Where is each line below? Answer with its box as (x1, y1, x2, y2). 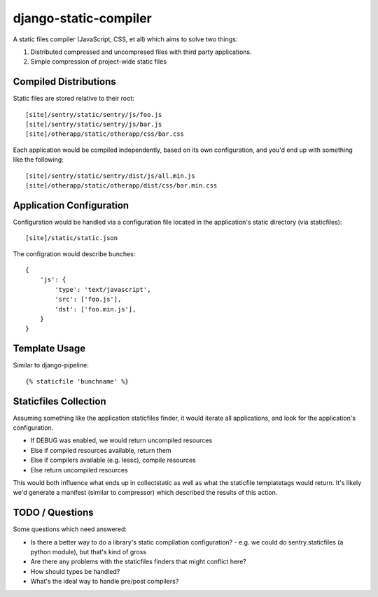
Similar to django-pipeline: (13, 361, 89, 370)
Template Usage (13, 343, 86, 355)
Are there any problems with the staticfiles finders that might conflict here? (30, 557, 246, 566)
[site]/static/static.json (25, 234, 118, 242)
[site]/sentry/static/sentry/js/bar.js (25, 120, 162, 129)
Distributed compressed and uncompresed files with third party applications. (30, 48, 252, 56)
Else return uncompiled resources (30, 465, 129, 474)
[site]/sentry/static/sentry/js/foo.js (25, 111, 162, 118)
